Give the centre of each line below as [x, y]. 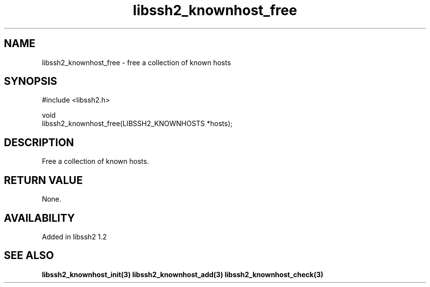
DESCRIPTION [39, 142]
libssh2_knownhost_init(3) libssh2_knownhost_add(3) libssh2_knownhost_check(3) [183, 274]
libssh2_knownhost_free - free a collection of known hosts [136, 62]
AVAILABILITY [40, 218]
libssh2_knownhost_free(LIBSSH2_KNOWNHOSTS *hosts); [137, 124]
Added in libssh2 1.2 [74, 236]
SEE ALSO [29, 256]
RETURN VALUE [43, 180]
